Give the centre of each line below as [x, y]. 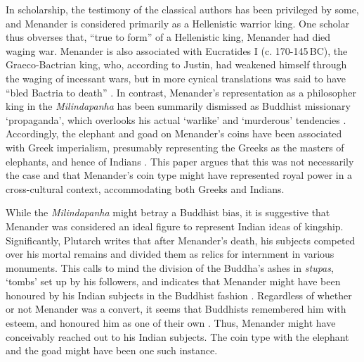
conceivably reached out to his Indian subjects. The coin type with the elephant [177, 336]
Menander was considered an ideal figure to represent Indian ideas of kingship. [175, 226]
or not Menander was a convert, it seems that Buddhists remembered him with [176, 309]
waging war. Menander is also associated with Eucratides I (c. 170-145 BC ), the [177, 50]
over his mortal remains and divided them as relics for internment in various [170, 254]
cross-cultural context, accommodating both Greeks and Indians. [145, 188]
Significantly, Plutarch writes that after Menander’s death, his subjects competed [181, 240]
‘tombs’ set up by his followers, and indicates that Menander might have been [173, 281]
